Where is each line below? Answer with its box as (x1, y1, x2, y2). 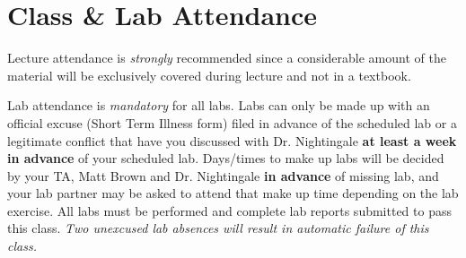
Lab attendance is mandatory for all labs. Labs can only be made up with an (7, 96, 430, 115)
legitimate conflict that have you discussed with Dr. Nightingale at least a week (7, 131, 457, 150)
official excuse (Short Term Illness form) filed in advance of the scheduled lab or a (7, 113, 457, 132)
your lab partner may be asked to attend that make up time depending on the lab (7, 184, 459, 202)
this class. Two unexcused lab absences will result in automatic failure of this (7, 219, 429, 237)
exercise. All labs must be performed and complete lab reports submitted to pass (7, 201, 452, 219)
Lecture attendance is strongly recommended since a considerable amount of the (7, 48, 446, 67)
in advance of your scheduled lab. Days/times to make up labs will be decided (7, 149, 444, 168)
